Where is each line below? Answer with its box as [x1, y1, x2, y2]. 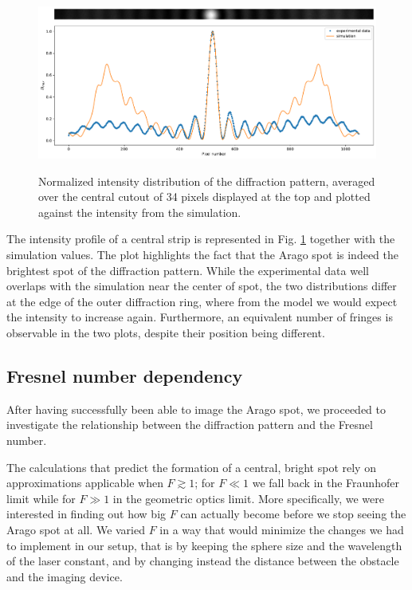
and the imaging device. [6, 568, 123, 584]
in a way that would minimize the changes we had [159, 521, 404, 537]
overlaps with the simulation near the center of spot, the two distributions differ [6, 277, 397, 294]
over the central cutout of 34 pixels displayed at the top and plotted [38, 188, 371, 205]
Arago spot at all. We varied [6, 521, 145, 537]
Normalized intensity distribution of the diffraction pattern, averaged [38, 172, 375, 189]
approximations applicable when [6, 474, 163, 491]
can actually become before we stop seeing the [180, 505, 406, 522]
